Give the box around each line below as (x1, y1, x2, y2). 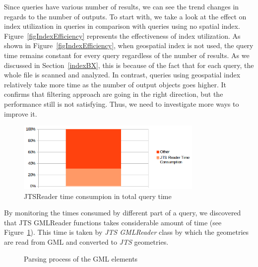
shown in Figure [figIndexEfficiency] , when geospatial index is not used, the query (4, 40, 254, 51)
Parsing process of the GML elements (24, 253, 138, 264)
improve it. (4, 108, 37, 119)
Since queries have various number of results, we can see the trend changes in (4, 1, 239, 11)
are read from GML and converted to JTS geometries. (4, 236, 169, 247)
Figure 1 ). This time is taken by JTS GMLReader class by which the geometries (4, 227, 249, 237)
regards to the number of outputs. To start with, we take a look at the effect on (4, 11, 247, 21)
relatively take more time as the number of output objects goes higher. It (4, 79, 226, 89)
